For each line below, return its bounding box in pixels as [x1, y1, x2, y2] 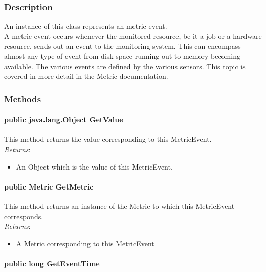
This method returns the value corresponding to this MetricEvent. [4, 134, 212, 144]
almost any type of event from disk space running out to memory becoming [4, 51, 240, 61]
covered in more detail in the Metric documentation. [4, 71, 168, 81]
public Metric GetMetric [4, 181, 94, 192]
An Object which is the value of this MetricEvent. [16, 161, 173, 172]
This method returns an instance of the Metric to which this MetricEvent [4, 201, 235, 211]
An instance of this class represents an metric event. [4, 20, 167, 31]
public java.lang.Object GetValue [4, 114, 123, 125]
